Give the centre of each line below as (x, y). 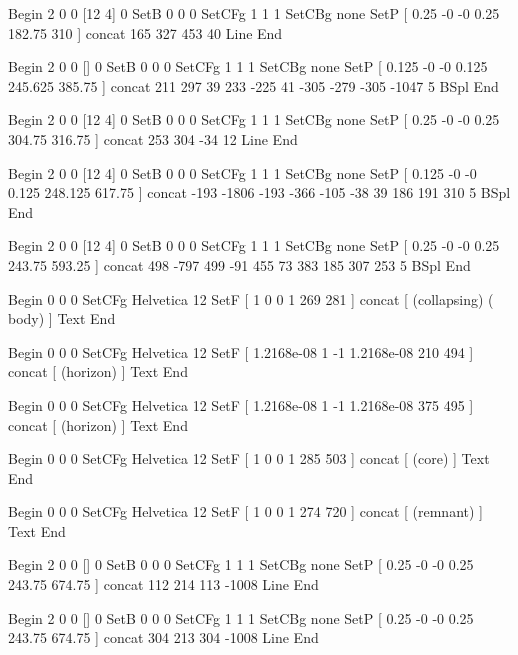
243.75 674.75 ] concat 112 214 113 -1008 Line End (163, 584)
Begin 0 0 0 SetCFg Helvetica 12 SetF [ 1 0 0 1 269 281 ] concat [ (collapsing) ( (251, 298)
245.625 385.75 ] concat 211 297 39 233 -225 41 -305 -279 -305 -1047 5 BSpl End (253, 85)
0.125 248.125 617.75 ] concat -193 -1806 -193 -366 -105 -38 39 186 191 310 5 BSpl (259, 192)
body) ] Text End (62, 318)
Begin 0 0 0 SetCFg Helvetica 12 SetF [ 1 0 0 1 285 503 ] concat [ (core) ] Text (249, 458)
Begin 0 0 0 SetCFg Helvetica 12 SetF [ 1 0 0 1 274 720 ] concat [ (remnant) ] (245, 511)
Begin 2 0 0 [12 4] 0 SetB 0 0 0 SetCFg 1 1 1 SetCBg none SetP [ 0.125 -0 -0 (242, 172)
